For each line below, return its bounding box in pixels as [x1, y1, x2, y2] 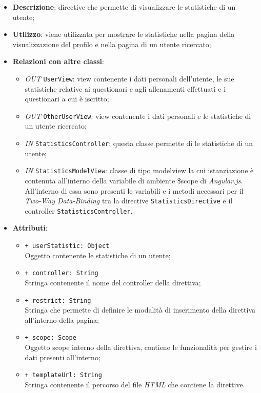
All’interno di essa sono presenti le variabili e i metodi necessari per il [25, 185, 244, 196]
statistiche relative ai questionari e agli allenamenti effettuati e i [25, 83, 226, 94]
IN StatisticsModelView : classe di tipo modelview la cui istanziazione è [25, 165, 254, 176]
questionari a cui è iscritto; [25, 93, 109, 104]
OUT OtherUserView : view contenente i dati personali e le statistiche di [25, 110, 251, 121]
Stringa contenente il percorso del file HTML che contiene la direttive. [25, 379, 245, 389]
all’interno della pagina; [25, 314, 99, 325]
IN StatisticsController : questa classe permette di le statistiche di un [25, 138, 253, 149]
